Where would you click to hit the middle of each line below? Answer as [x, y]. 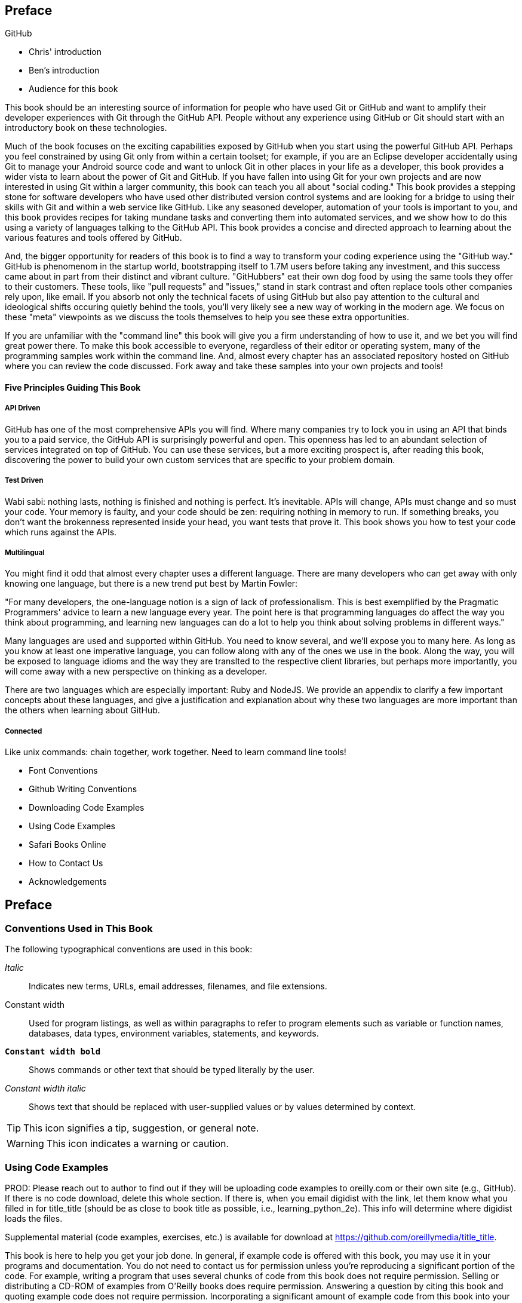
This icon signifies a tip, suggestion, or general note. [141, 1128]
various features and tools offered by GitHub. [93, 238]
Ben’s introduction [64, 70]
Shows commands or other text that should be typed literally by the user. [172, 1070]
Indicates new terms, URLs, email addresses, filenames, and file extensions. [178, 986]
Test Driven [24, 481]
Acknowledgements [68, 882]
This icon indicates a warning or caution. [138, 1144]
